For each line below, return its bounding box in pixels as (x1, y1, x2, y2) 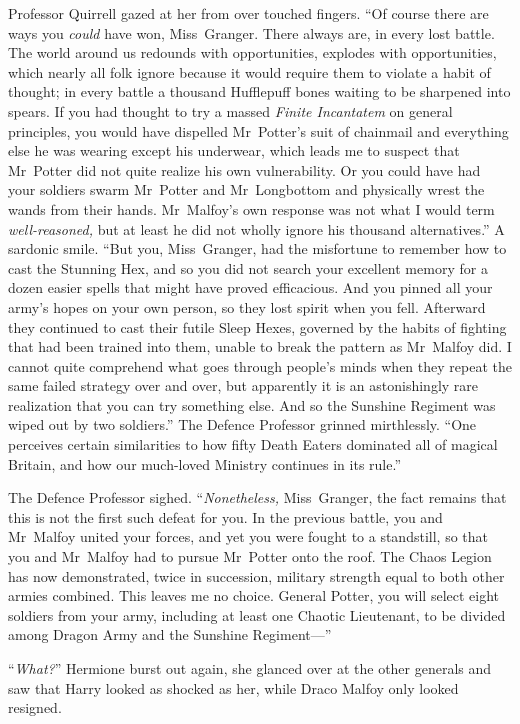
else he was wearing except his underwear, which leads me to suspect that (8, 140, 460, 161)
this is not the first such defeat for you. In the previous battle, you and (8, 506, 443, 527)
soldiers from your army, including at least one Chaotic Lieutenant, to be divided (8, 604, 506, 625)
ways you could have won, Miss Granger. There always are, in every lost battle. (8, 22, 495, 43)
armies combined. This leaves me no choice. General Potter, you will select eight (8, 585, 500, 606)
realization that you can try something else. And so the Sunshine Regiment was (8, 394, 496, 415)
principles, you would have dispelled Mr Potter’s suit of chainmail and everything (8, 120, 509, 141)
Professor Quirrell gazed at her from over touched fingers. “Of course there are (8, 3, 489, 23)
